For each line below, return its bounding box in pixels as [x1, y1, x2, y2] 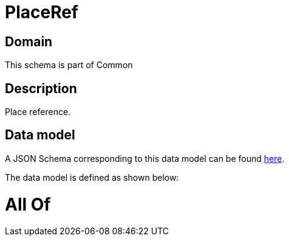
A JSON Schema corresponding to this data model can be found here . [5, 153, 285, 164]
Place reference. [5, 107, 71, 117]
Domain [5, 33, 53, 49]
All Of [5, 194, 51, 215]
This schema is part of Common [5, 60, 133, 71]
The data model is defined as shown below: [5, 172, 179, 183]
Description [5, 80, 77, 96]
